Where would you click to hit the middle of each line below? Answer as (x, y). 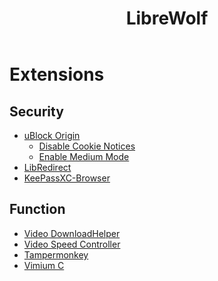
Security (36, 111)
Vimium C (44, 265)
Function (37, 209)
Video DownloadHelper (72, 233)
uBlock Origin (52, 135)
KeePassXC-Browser (67, 178)
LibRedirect (47, 167)
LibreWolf (167, 18)
